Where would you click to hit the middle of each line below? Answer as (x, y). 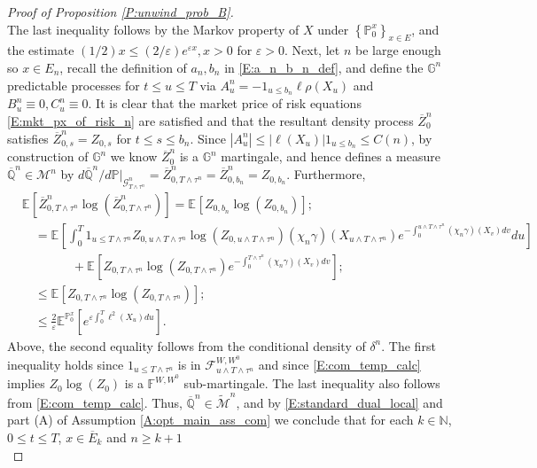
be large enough (398, 50)
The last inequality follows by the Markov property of (153, 29)
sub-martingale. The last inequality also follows (312, 383)
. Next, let (312, 50)
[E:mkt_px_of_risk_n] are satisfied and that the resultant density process (210, 121)
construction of (48, 156)
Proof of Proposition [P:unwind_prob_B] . (121, 12)
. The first (409, 345)
